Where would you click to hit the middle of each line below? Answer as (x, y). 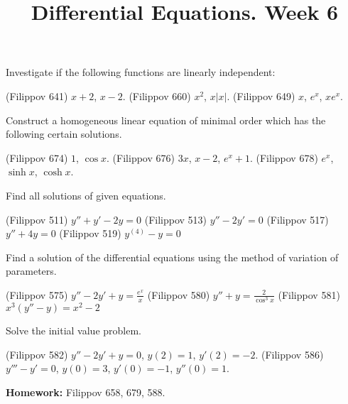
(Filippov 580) (179, 294)
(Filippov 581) (309, 294)
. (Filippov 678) (284, 157)
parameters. (31, 271)
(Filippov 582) (37, 354)
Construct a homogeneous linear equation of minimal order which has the (166, 120)
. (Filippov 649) (261, 95)
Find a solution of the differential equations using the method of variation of (172, 257)
